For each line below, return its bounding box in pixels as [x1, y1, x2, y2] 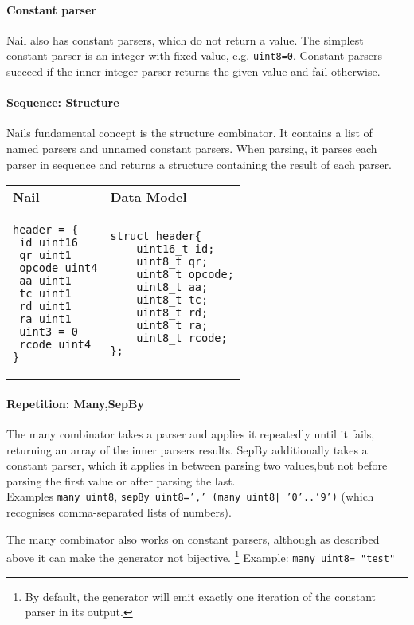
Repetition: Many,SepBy [6, 395, 144, 411]
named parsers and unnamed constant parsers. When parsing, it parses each [6, 140, 377, 157]
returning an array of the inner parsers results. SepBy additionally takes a [6, 441, 368, 458]
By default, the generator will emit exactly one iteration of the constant [25, 588, 377, 604]
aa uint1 [19, 274, 72, 288]
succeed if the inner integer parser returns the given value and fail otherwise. [6, 63, 381, 80]
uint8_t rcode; [136, 332, 228, 345]
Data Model [110, 187, 187, 206]
